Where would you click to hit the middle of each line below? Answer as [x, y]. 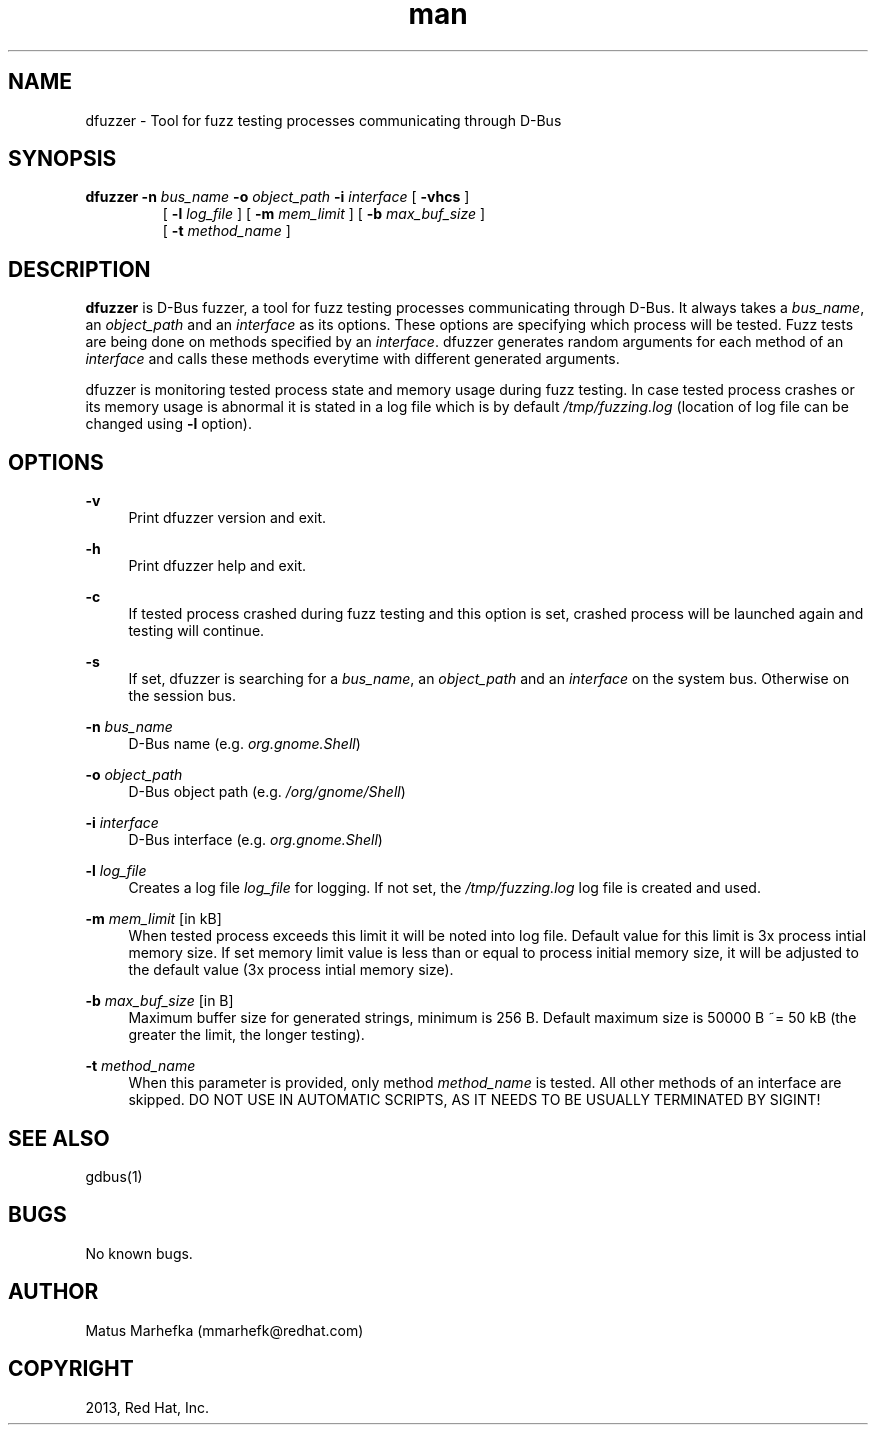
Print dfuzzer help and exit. [217, 566]
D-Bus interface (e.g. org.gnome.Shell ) [255, 840]
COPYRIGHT [71, 1369]
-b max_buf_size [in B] [159, 1001]
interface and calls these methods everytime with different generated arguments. [352, 359]
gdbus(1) [114, 1176]
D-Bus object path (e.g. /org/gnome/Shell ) [267, 792]
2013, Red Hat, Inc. [147, 1407]
